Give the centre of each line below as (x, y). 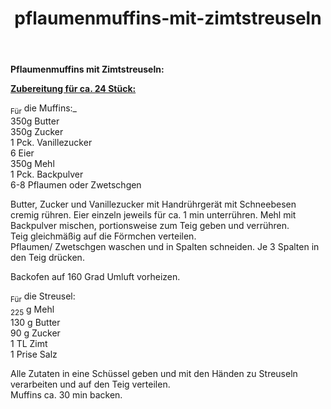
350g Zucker (37, 131)
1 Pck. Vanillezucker (51, 142)
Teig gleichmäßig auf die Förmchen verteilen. (103, 236)
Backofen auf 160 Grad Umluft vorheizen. (95, 276)
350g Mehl (32, 163)
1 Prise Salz (34, 354)
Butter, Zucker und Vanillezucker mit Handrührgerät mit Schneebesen (153, 204)
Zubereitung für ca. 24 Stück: (73, 89)
